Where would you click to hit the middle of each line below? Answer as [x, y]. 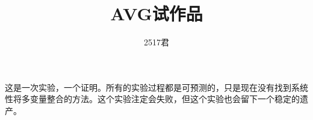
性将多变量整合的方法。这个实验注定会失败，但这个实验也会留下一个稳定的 [152, 99]
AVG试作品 [156, 13]
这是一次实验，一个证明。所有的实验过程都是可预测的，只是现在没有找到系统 [156, 87]
